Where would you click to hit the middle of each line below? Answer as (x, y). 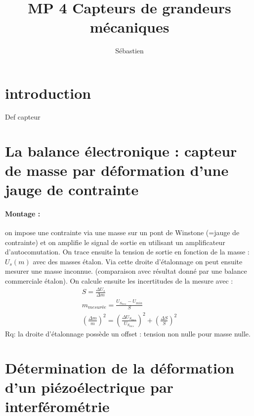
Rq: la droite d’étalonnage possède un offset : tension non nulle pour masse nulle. (128, 333)
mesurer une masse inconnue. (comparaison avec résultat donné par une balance (126, 271)
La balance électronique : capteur (121, 150)
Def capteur (23, 116)
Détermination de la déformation (120, 367)
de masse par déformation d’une (117, 170)
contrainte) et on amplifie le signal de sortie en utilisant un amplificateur (115, 242)
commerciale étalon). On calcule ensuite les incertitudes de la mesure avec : (119, 280)
